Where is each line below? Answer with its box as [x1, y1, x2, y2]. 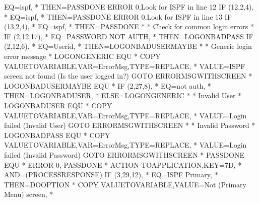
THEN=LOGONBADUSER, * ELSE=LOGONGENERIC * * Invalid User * [4, 90, 242, 101]
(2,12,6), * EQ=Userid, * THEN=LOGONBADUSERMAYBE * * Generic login [4, 41, 252, 51]
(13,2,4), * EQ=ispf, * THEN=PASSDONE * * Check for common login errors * [4, 21, 254, 32]
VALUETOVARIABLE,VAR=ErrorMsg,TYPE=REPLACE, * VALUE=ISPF [4, 60, 245, 71]
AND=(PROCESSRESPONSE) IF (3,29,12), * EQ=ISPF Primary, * [4, 169, 218, 180]
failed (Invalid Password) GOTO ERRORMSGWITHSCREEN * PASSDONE [4, 149, 245, 160]
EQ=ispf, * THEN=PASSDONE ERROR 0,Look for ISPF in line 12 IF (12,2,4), [4, 2, 254, 12]
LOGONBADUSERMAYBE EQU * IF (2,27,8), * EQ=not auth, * [4, 80, 211, 91]
